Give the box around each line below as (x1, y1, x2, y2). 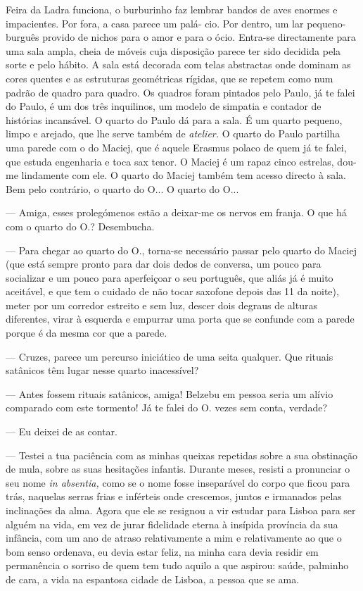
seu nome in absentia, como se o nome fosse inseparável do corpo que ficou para (6, 475, 350, 490)
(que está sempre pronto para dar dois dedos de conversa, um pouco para (6, 256, 321, 271)
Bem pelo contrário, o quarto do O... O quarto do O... (6, 181, 239, 196)
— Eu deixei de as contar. (6, 424, 117, 439)
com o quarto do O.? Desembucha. (6, 218, 155, 233)
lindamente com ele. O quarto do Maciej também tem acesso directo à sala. (21, 168, 346, 182)
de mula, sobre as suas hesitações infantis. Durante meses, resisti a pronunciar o (6, 461, 350, 476)
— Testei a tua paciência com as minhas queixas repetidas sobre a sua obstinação (6, 447, 357, 462)
